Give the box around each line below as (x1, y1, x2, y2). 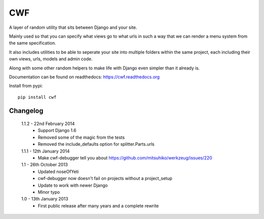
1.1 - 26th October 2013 (21, 162, 68, 168)
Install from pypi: (9, 83, 43, 89)
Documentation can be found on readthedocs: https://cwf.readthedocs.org (9, 74, 160, 80)
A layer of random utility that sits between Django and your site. (9, 24, 137, 30)
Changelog (9, 107, 44, 115)
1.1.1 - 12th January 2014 (21, 148, 70, 154)
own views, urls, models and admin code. (9, 56, 93, 62)
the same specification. (9, 40, 56, 46)
